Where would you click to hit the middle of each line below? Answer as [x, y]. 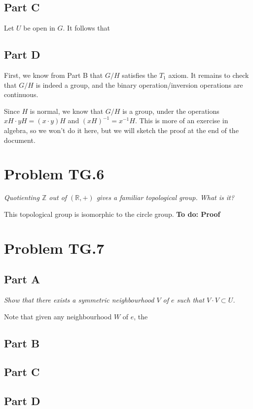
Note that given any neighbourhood [58, 316]
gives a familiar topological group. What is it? [165, 197]
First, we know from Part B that [54, 75]
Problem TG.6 [54, 174]
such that [191, 300]
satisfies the [140, 75]
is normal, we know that [67, 111]
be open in [39, 28]
